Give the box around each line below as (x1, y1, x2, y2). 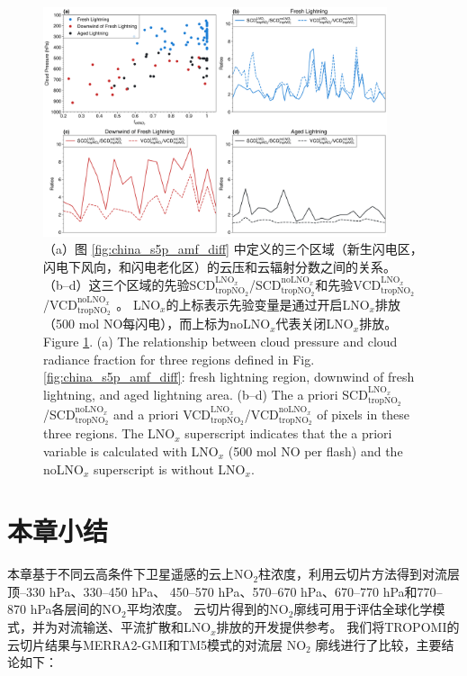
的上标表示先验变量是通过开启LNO (166, 294, 370, 313)
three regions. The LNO (43, 424, 175, 443)
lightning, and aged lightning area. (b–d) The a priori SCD (43, 384, 368, 403)
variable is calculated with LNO (43, 441, 219, 460)
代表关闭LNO (275, 314, 354, 333)
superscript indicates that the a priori (184, 424, 392, 443)
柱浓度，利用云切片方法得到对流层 (258, 564, 461, 583)
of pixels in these (317, 404, 410, 423)
